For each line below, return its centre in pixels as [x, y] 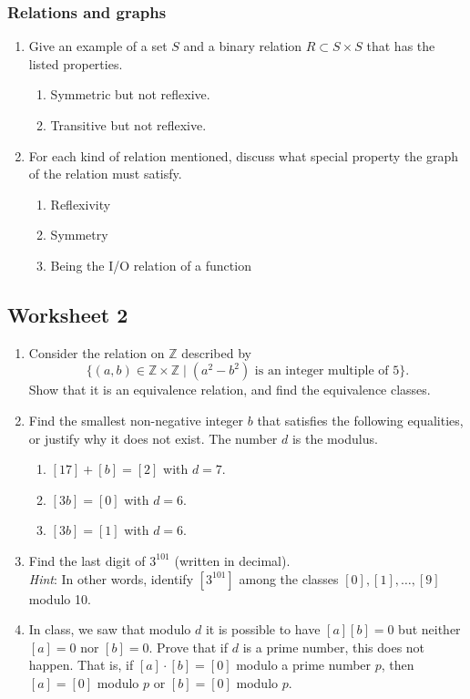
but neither [429, 629]
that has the [401, 46]
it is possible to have [263, 629]
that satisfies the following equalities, [360, 420]
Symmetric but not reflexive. [130, 94]
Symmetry [79, 235]
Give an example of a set [98, 46]
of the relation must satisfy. [105, 174]
